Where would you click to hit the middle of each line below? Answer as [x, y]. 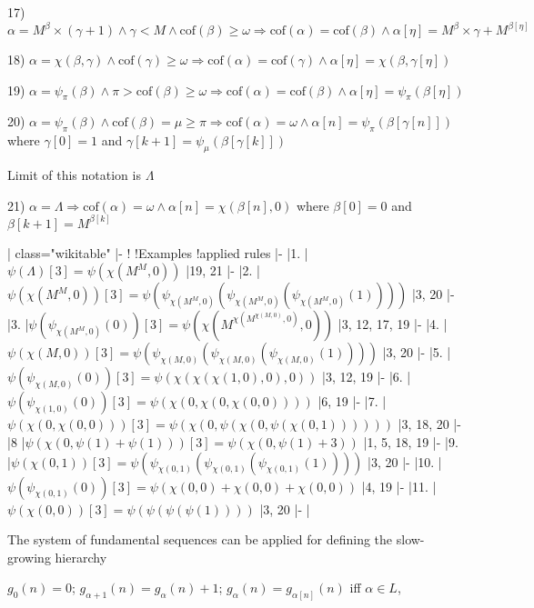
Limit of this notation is [74, 175]
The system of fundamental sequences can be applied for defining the [200, 539]
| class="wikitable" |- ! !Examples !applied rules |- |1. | [158, 252]
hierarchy [81, 557]
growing [29, 557]
